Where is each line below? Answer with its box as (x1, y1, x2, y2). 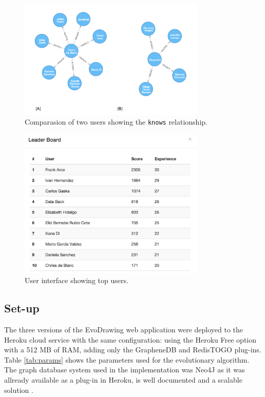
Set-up (4, 300, 40, 316)
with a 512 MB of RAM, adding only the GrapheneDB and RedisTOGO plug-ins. (4, 344, 261, 355)
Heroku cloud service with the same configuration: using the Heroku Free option (4, 334, 257, 345)
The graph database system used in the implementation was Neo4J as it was (4, 364, 245, 375)
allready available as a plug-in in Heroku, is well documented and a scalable (4, 374, 242, 385)
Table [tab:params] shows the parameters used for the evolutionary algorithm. (4, 354, 250, 365)
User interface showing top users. (25, 275, 128, 286)
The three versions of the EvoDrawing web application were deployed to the (4, 324, 243, 335)
